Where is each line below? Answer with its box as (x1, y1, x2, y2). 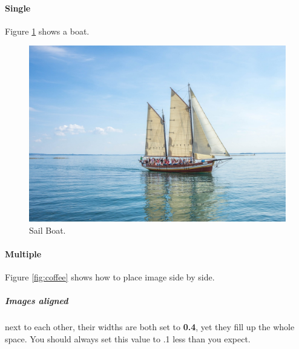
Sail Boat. (29, 223, 66, 236)
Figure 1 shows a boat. (5, 24, 90, 37)
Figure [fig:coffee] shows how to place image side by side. (5, 271, 215, 283)
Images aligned (5, 294, 68, 307)
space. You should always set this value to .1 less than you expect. (5, 332, 251, 345)
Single (5, 1, 31, 14)
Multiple (5, 248, 42, 260)
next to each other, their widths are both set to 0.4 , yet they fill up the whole (5, 320, 295, 333)
